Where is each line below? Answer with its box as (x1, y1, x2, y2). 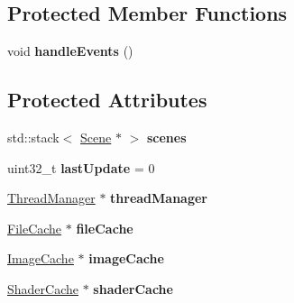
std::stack (7, 128, 60, 146)
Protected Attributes (7, 86, 207, 114)
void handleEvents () (7, 41, 133, 60)
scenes (146, 128, 187, 146)
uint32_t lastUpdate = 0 (7, 158, 155, 177)
